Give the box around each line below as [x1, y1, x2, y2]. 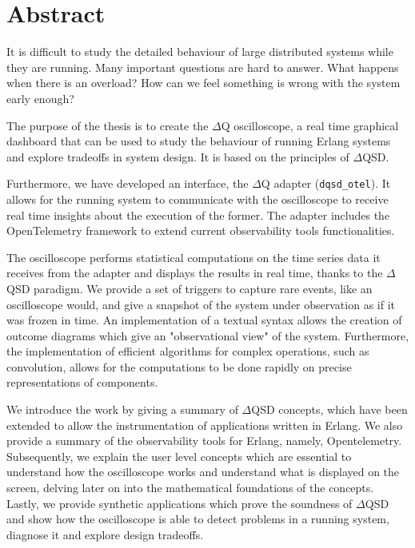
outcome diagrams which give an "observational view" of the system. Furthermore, [6, 327, 409, 343]
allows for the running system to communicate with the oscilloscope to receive [6, 190, 389, 207]
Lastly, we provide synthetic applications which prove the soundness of [6, 494, 353, 511]
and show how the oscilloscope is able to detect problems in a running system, [6, 510, 389, 527]
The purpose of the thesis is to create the [6, 117, 209, 133]
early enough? [6, 89, 74, 106]
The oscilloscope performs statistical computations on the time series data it [6, 248, 381, 265]
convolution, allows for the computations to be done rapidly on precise [6, 358, 352, 375]
